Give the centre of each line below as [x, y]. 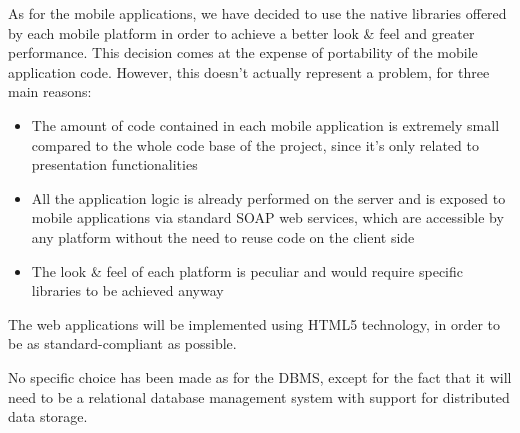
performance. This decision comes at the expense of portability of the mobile [243, 52]
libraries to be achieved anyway [127, 290]
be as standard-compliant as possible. [122, 343]
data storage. [48, 416]
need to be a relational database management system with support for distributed [259, 396]
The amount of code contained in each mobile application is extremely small [265, 124]
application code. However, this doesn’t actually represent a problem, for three [249, 71]
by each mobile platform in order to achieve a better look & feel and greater [241, 32]
